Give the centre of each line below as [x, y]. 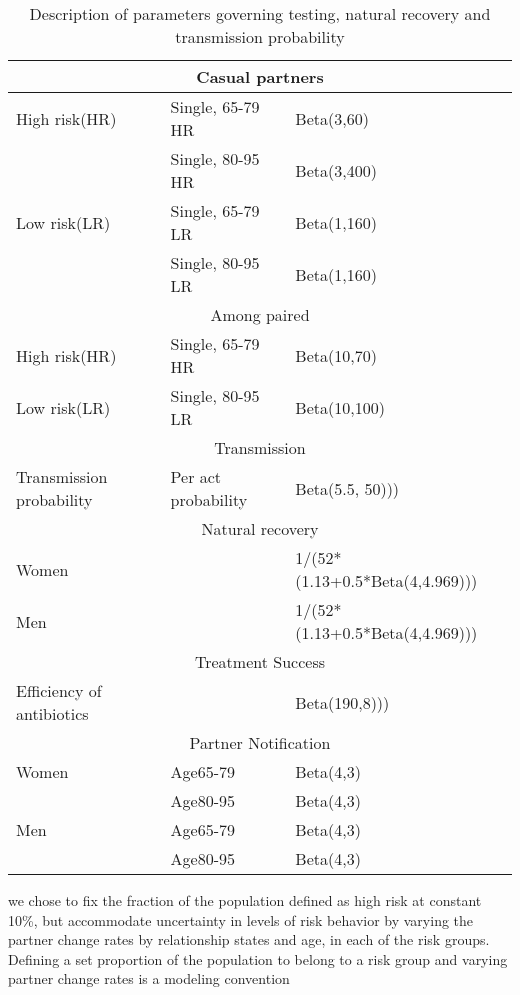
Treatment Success [260, 661]
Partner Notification [260, 742]
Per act [196, 476]
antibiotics [52, 713]
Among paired [260, 314]
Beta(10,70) [336, 355]
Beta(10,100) [340, 407]
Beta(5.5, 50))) [347, 488]
